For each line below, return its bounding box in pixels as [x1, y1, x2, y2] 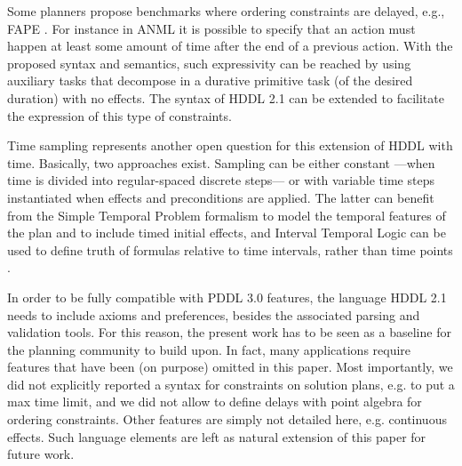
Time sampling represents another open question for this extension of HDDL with [7, 136, 453, 155]
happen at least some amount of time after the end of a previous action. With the [7, 36, 453, 55]
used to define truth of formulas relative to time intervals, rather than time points [7, 240, 453, 259]
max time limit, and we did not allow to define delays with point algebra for [7, 392, 422, 411]
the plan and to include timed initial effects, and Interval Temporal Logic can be [7, 223, 446, 242]
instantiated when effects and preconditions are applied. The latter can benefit [7, 188, 434, 206]
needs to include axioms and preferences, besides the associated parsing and [7, 305, 420, 324]
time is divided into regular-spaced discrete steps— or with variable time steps [7, 171, 434, 189]
